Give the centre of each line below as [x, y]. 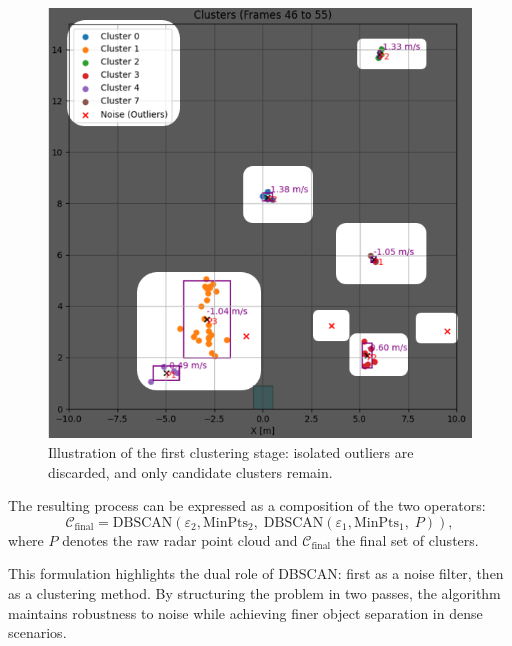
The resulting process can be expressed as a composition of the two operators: [247, 505]
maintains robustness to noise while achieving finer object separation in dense [245, 612]
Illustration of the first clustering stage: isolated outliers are [231, 452]
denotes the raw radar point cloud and [180, 539]
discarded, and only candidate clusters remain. [190, 471]
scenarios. [37, 632]
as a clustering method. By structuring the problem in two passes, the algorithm [254, 592]
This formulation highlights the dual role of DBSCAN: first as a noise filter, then [256, 573]
